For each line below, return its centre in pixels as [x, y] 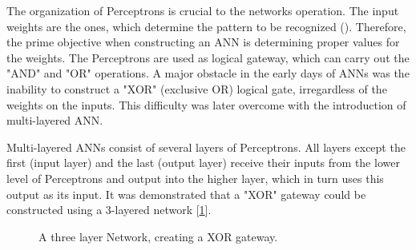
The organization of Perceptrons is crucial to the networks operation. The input [203, 10]
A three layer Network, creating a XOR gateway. [158, 236]
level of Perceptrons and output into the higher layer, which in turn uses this [195, 178]
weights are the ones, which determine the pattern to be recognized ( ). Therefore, [206, 26]
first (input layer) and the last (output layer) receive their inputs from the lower [203, 163]
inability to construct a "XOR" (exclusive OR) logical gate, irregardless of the [197, 88]
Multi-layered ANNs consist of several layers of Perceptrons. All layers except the [206, 147]
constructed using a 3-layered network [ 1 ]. [109, 210]
